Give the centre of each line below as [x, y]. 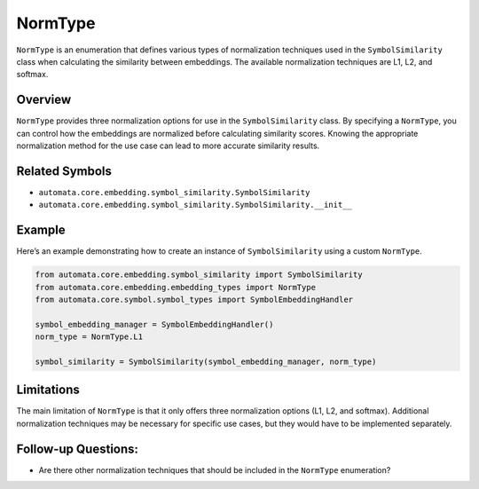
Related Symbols [64, 171]
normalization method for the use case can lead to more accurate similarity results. [168, 146]
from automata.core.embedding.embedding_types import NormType [176, 287]
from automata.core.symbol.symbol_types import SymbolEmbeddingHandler [194, 299]
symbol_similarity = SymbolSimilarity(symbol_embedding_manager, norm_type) [206, 361]
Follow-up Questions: [78, 449]
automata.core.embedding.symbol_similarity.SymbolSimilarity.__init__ [195, 205]
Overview [44, 100]
